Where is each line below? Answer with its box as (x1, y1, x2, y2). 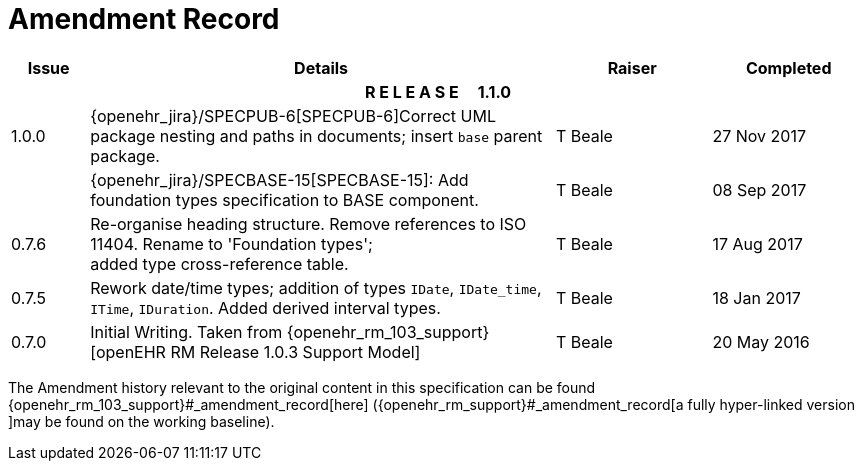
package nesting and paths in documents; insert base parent (90, 125, 543, 146)
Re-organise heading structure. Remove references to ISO (90, 213, 527, 234)
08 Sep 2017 (712, 179, 807, 200)
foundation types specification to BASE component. (90, 189, 479, 210)
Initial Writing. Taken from (90, 321, 283, 342)
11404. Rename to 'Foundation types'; (90, 233, 373, 254)
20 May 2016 (712, 331, 810, 352)
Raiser (607, 57, 657, 78)
